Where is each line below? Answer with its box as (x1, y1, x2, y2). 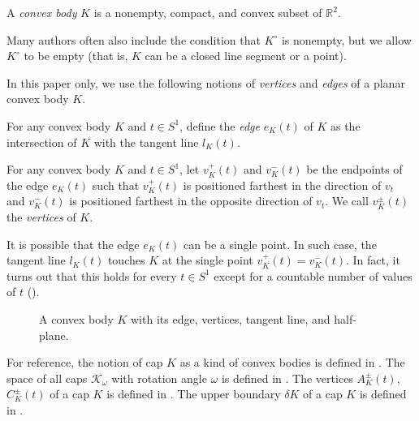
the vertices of (6, 208, 76, 225)
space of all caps (6, 369, 88, 386)
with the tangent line (93, 133, 199, 150)
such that (92, 176, 140, 193)
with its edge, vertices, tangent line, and (131, 310, 330, 327)
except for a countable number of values (214, 267, 413, 284)
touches (107, 251, 145, 268)
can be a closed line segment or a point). (145, 47, 347, 64)
